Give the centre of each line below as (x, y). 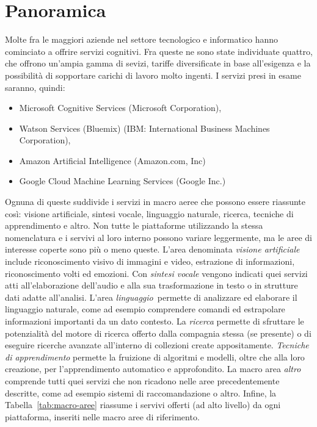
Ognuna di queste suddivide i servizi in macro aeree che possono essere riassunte (155, 202)
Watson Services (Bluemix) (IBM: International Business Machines (144, 128)
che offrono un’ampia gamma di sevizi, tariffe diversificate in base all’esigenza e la (158, 63)
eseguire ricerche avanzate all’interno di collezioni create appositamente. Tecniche (157, 345)
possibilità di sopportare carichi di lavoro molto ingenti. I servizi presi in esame (153, 75)
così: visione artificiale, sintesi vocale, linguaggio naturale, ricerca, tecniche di (149, 213)
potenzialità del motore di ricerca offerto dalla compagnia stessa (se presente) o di (158, 333)
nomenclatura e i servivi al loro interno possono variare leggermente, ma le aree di (158, 237)
